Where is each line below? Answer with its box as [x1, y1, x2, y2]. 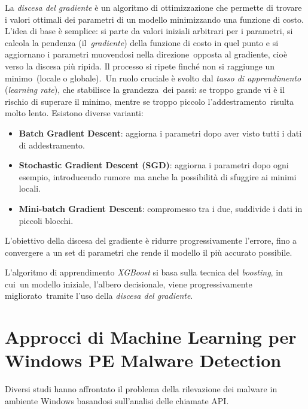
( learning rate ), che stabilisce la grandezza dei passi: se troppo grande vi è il [5, 83, 285, 96]
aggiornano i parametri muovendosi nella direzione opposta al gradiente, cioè [5, 48, 288, 60]
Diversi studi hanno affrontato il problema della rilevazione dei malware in [5, 383, 277, 395]
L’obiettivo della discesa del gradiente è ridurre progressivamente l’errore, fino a [5, 234, 297, 247]
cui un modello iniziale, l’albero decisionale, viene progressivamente [5, 277, 252, 290]
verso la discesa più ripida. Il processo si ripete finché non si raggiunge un [5, 59, 275, 72]
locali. [19, 182, 41, 195]
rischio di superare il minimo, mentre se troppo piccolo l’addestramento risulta [5, 95, 294, 107]
